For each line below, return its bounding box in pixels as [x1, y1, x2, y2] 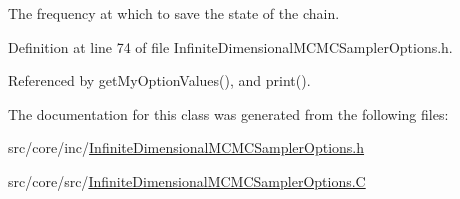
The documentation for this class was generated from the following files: [8, 103, 449, 124]
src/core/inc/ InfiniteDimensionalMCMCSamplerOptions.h [8, 137, 365, 158]
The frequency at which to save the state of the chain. [8, 3, 340, 23]
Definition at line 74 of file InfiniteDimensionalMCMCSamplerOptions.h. [8, 36, 453, 57]
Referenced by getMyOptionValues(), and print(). [8, 70, 311, 91]
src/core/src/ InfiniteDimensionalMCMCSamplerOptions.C [8, 170, 366, 191]
